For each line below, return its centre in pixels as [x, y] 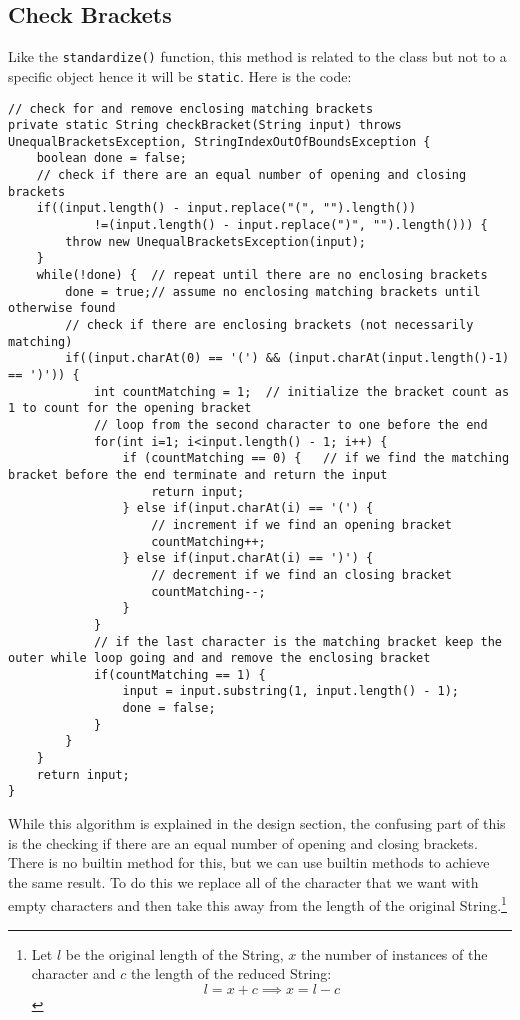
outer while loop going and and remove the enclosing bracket [219, 658]
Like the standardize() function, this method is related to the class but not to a [257, 56]
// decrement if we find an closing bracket [301, 574]
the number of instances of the [394, 953]
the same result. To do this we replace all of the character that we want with [243, 881]
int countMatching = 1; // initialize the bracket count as [301, 391]
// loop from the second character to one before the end [290, 424]
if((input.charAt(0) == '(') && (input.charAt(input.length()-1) [287, 358]
